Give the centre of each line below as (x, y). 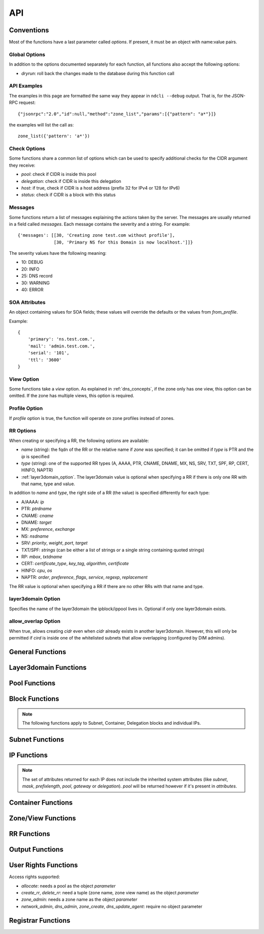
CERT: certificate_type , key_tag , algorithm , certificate (75, 564)
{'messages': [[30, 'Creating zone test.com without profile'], (97, 235)
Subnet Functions (37, 739)
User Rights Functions (44, 865)
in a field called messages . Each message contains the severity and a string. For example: (100, 224)
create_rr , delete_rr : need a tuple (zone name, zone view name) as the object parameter (110, 893)
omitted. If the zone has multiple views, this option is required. (72, 396)
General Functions (38, 652)
